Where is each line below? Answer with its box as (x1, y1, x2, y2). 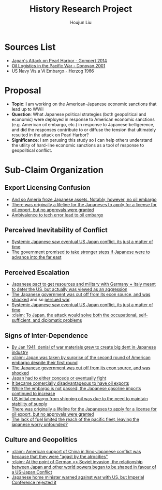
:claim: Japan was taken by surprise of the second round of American (11, 355, 151, 360)
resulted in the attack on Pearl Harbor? (11, 132, 89, 138)
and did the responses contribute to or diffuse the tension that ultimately (11, 127, 156, 132)
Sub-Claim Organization (4, 164, 103, 175)
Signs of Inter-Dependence (4, 331, 88, 340)
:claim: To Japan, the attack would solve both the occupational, (11, 312, 138, 318)
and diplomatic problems (32, 317, 82, 323)
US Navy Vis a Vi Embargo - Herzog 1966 (11, 68, 94, 74)
